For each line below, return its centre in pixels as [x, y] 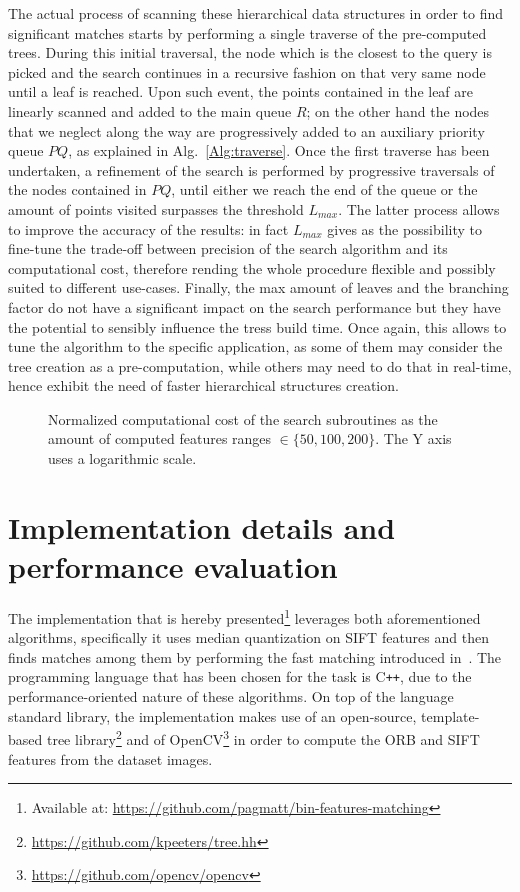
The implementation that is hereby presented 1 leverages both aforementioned [244, 616]
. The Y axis [413, 438]
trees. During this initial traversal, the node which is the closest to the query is [250, 52]
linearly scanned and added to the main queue [150, 110]
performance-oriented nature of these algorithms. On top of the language [231, 696]
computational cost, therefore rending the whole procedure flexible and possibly [252, 267]
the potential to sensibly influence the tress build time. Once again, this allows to [257, 326]
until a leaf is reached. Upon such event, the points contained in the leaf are [241, 91]
